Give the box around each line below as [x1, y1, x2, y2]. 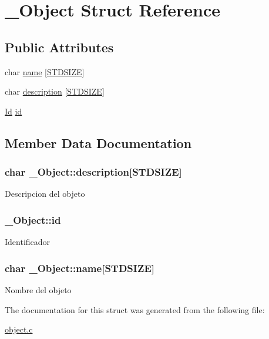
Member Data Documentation [5, 133, 192, 152]
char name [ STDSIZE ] [5, 65, 85, 78]
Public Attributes [5, 38, 114, 56]
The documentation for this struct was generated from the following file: [5, 303, 265, 315]
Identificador [5, 236, 51, 248]
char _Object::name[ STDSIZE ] [5, 260, 155, 275]
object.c [5, 323, 33, 335]
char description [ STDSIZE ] [5, 85, 105, 98]
